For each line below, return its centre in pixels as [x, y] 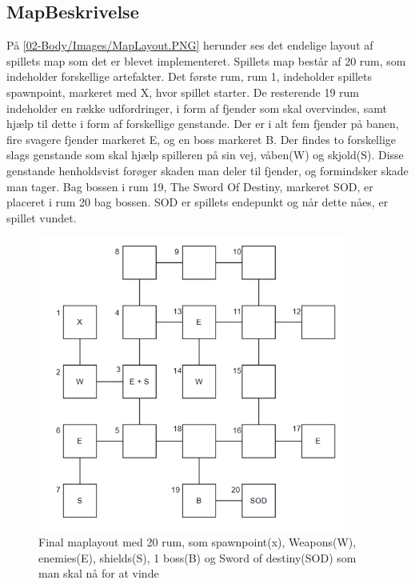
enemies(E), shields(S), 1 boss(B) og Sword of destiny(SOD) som [198, 557]
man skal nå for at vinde [99, 573]
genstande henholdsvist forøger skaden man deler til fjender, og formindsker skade [207, 170]
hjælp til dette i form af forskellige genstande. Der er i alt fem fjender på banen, [203, 124]
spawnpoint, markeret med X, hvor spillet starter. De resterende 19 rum [183, 92]
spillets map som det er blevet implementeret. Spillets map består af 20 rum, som [206, 60]
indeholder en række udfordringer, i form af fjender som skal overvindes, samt [197, 108]
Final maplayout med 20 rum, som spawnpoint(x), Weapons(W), [198, 542]
